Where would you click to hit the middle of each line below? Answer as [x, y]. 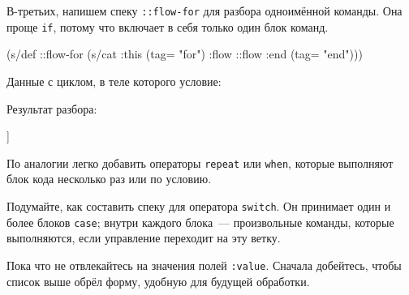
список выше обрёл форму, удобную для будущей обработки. [158, 281]
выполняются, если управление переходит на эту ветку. [144, 238]
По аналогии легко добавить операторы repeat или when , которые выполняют [200, 162]
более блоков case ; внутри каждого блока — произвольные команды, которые [200, 222]
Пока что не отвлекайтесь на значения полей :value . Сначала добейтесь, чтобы [204, 265]
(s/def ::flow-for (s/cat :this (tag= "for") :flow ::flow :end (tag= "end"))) [185, 54]
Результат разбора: [52, 108]
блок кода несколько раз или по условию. [109, 179]
